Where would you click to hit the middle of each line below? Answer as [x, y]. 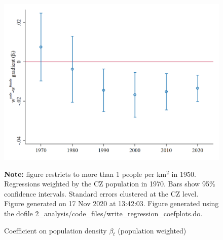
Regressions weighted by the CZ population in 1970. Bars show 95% [110, 184]
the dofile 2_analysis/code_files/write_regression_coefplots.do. [103, 213]
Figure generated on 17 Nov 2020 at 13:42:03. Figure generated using [111, 203]
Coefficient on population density [55, 230]
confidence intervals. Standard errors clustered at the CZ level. [101, 193]
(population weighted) [152, 230]
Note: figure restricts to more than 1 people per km [85, 174]
